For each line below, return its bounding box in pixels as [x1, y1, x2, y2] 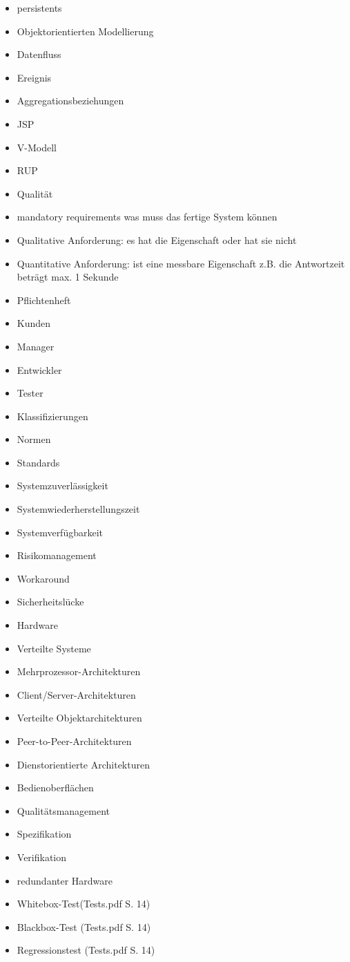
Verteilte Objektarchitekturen [17, 710, 142, 725]
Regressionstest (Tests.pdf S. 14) [17, 943, 155, 957]
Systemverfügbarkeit [17, 525, 104, 539]
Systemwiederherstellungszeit [17, 502, 140, 516]
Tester [17, 386, 43, 400]
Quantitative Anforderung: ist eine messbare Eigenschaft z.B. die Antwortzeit [17, 256, 345, 270]
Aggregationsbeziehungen [17, 93, 124, 108]
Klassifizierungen [17, 408, 88, 423]
